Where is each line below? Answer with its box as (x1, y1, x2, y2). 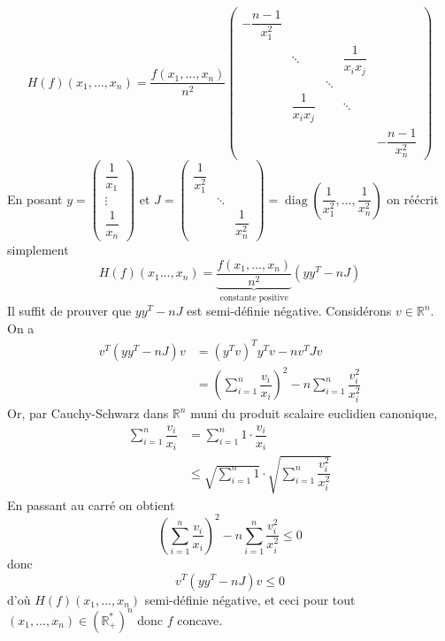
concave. (177, 610, 223, 629)
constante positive (219, 293, 288, 302)
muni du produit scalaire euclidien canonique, (190, 404, 438, 423)
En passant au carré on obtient (7, 495, 175, 514)
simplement (7, 240, 69, 259)
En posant (7, 189, 63, 208)
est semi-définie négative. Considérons (187, 301, 392, 320)
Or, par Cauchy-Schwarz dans (7, 404, 169, 423)
